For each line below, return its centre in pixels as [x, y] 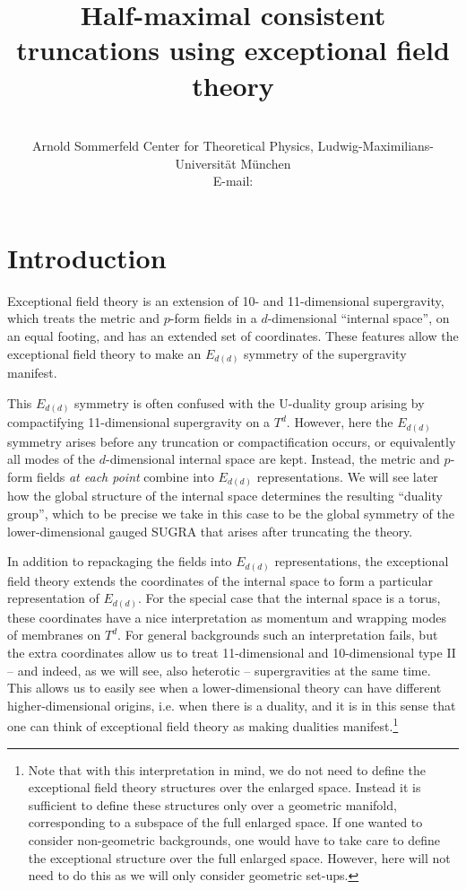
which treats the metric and [84, 318]
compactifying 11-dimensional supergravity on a [139, 422]
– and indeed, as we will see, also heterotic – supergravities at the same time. [219, 670]
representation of [53, 598]
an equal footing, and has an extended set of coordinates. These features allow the [233, 336]
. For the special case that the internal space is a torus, [289, 598]
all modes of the [52, 459]
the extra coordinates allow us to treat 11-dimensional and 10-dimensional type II [232, 653]
